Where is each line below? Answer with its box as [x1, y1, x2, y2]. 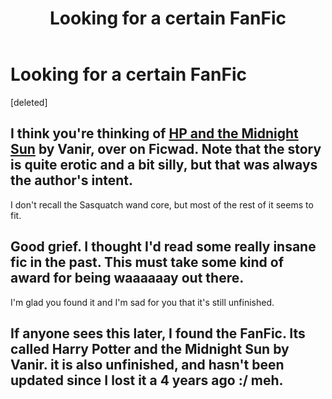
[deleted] [10, 96, 48, 108]
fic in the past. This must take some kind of [10, 254, 285, 271]
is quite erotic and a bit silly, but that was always [10, 157, 318, 174]
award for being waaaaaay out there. [10, 270, 245, 287]
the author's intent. [10, 172, 134, 189]
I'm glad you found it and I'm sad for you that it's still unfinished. [10, 296, 275, 308]
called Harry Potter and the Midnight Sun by [10, 340, 290, 357]
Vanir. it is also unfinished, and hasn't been [10, 356, 285, 373]
